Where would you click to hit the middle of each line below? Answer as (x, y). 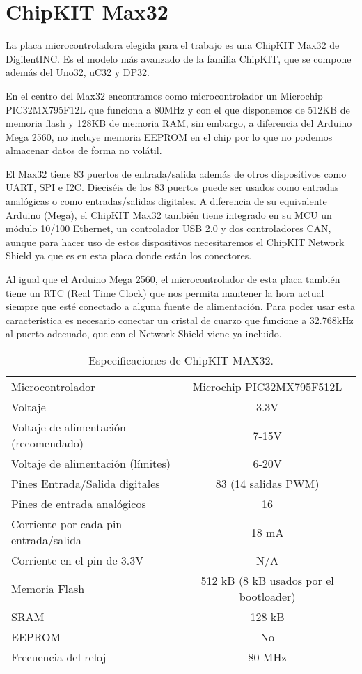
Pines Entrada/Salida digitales (86, 483)
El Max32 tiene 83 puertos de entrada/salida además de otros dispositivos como (176, 173)
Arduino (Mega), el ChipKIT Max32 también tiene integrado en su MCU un (169, 214)
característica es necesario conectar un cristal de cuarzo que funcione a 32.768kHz (180, 320)
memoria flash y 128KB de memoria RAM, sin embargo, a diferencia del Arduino (179, 123)
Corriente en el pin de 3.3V (78, 560)
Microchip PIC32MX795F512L (267, 386)
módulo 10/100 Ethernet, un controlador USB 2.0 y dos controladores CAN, (168, 228)
